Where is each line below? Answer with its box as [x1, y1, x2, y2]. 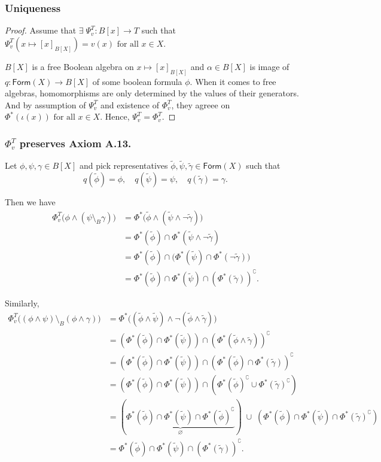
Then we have [5, 196, 56, 208]
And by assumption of [5, 98, 86, 111]
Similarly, [5, 297, 39, 309]
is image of [249, 60, 289, 72]
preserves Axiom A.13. [19, 135, 132, 150]
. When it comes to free [190, 75, 276, 87]
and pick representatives [79, 159, 168, 172]
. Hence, [100, 110, 130, 123]
